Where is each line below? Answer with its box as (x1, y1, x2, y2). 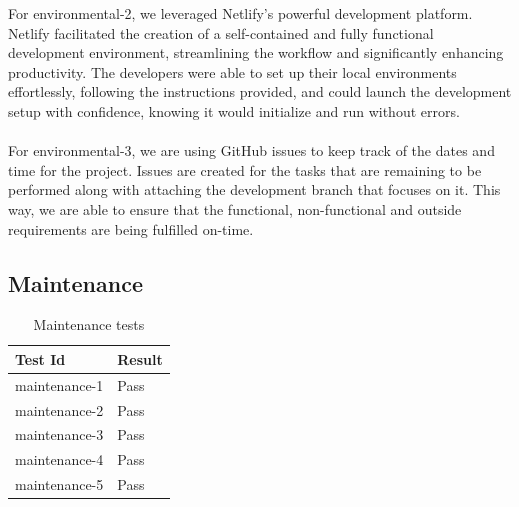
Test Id (15, 348, 66, 369)
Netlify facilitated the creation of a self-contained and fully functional (8, 22, 434, 43)
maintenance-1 (15, 374, 104, 395)
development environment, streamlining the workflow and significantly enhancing (8, 42, 504, 63)
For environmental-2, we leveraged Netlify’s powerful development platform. (8, 3, 473, 23)
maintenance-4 (15, 449, 104, 470)
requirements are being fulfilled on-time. (8, 218, 254, 239)
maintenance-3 (15, 424, 104, 445)
